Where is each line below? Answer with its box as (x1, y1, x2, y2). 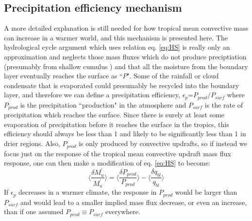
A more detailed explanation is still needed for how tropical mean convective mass (4, 23, 249, 33)
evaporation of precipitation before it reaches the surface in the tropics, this (4, 119, 229, 129)
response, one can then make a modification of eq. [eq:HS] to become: (4, 158, 211, 168)
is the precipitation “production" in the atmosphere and (20, 99, 186, 110)
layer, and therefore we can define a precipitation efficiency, (4, 90, 180, 100)
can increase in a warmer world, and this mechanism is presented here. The (4, 32, 228, 42)
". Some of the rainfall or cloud (127, 71, 219, 81)
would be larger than (175, 187, 237, 197)
